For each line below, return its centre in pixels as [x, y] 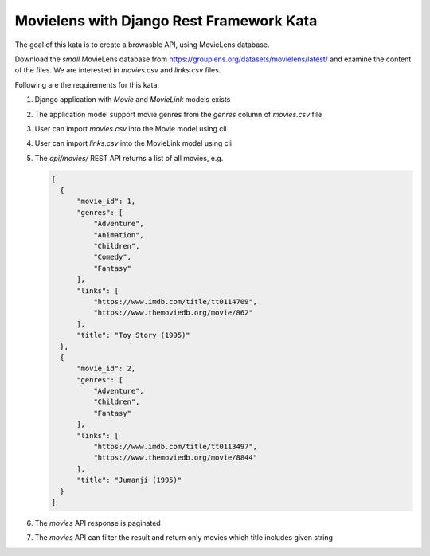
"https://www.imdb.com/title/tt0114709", [175, 301]
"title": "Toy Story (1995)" [133, 335]
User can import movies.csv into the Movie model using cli [131, 128]
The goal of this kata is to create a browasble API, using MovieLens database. [142, 45]
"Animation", [119, 235]
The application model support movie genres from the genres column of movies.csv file [178, 114]
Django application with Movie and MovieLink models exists [133, 100]
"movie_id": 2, [106, 369]
